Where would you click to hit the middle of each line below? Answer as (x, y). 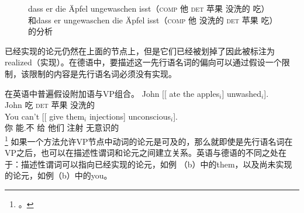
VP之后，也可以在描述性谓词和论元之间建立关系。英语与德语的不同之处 (142, 153)
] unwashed (242, 93)
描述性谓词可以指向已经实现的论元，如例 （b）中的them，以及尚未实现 (156, 164)
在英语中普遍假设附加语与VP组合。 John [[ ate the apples (112, 93)
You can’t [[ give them (45, 116)
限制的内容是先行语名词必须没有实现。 (103, 73)
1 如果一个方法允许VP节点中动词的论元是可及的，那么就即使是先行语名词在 (149, 140)
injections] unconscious (130, 116)
